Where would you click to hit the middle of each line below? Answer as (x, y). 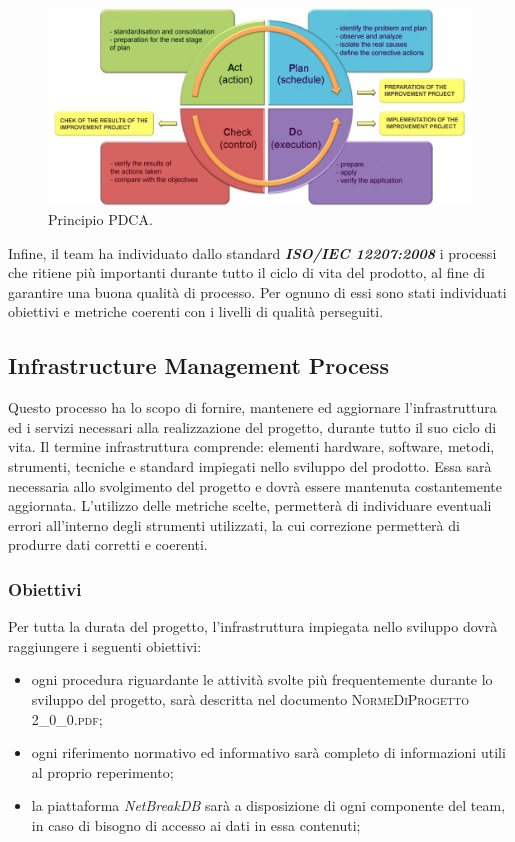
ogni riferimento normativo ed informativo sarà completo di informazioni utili (268, 752)
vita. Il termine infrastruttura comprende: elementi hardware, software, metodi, (251, 446)
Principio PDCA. (100, 219)
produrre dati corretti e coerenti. (108, 544)
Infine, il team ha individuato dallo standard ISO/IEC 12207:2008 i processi (252, 252)
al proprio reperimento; (102, 771)
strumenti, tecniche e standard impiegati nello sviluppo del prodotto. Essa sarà (250, 466)
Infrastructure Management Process (198, 365)
